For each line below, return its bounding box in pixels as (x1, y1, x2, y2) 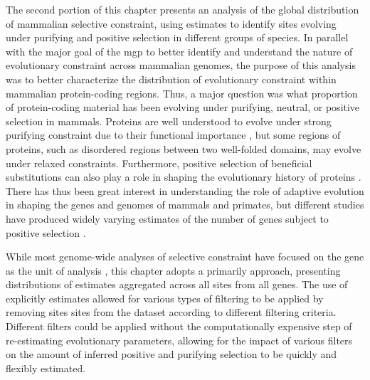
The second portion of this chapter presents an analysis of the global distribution (6, 2, 359, 16)
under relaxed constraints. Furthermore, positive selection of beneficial (6, 155, 312, 170)
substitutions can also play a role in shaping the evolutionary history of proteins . (6, 169, 361, 184)
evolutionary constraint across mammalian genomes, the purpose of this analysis (6, 58, 356, 73)
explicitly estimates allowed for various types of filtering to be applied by (6, 290, 324, 305)
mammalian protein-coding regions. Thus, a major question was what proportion (6, 85, 358, 100)
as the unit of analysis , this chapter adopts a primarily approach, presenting (6, 263, 341, 278)
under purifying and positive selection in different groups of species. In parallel (6, 30, 349, 45)
